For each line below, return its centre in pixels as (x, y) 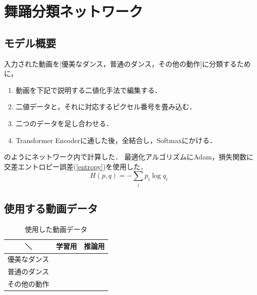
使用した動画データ (56, 229)
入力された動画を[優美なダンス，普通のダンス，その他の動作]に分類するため (128, 63)
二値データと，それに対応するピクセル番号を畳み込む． (106, 107)
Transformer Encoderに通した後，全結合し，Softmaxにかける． (116, 140)
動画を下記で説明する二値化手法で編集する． (89, 90)
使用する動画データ (51, 208)
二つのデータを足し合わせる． (64, 123)
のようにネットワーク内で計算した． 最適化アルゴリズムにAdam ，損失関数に (129, 157)
